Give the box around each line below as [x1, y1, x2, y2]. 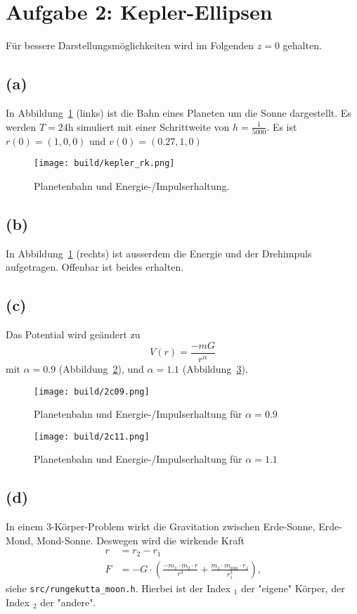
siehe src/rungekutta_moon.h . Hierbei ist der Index [6, 580, 231, 595]
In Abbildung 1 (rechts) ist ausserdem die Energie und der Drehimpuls [6, 245, 312, 260]
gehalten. [283, 38, 322, 53]
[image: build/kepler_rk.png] [34, 158, 175, 169]
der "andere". [40, 594, 96, 609]
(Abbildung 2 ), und [58, 361, 144, 376]
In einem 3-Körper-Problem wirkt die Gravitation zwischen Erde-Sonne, [6, 519, 316, 534]
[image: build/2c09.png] [34, 386, 150, 397]
